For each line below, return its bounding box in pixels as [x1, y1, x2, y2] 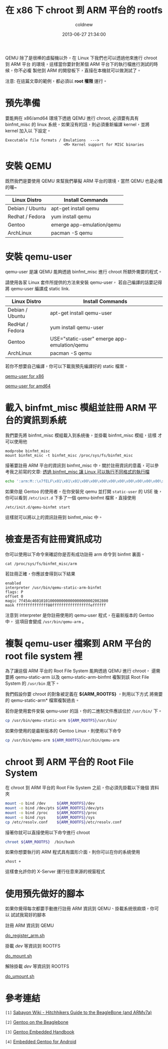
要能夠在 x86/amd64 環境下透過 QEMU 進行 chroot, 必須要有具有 [5, 115, 139, 121]
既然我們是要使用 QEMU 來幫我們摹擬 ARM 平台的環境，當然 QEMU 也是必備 [5, 178, 163, 184]
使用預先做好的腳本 [5, 888, 84, 899]
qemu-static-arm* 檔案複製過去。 [10, 697, 80, 703]
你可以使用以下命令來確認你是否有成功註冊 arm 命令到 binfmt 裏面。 [5, 551, 145, 557]
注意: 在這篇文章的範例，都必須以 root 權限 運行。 [5, 78, 107, 84]
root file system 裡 [5, 650, 82, 662]
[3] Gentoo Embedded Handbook [5, 1029, 74, 1035]
